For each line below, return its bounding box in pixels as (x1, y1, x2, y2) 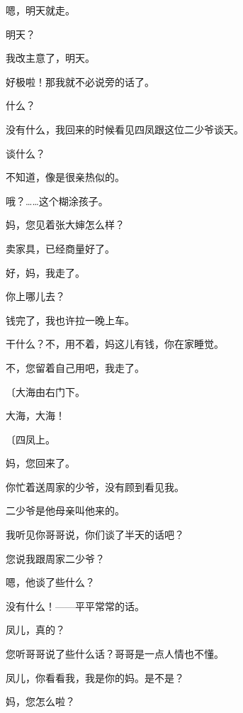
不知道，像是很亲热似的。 (6, 170, 125, 184)
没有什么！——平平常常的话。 (6, 598, 145, 613)
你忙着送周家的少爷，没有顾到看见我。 (6, 479, 184, 494)
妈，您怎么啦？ (6, 694, 75, 709)
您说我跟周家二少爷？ (6, 551, 105, 565)
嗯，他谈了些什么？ (6, 575, 95, 590)
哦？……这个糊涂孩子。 (6, 193, 108, 208)
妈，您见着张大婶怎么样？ (6, 217, 125, 232)
